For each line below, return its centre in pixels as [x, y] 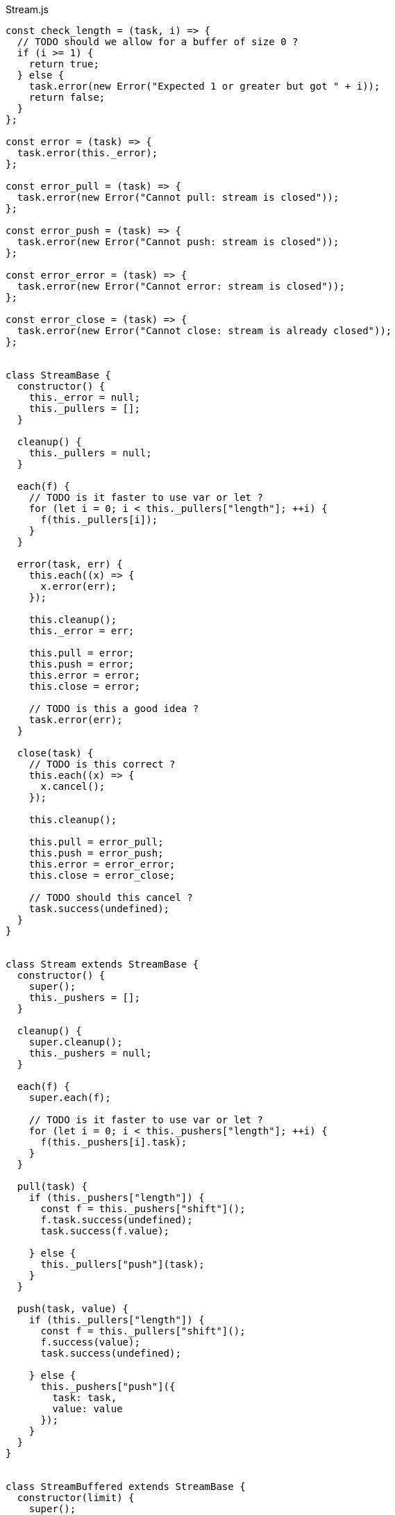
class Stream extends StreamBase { [102, 964]
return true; [64, 64]
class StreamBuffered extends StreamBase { [126, 1487]
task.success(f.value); [105, 1231]
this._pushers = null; [90, 1053]
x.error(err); [79, 586]
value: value [87, 1409]
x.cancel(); [73, 786]
